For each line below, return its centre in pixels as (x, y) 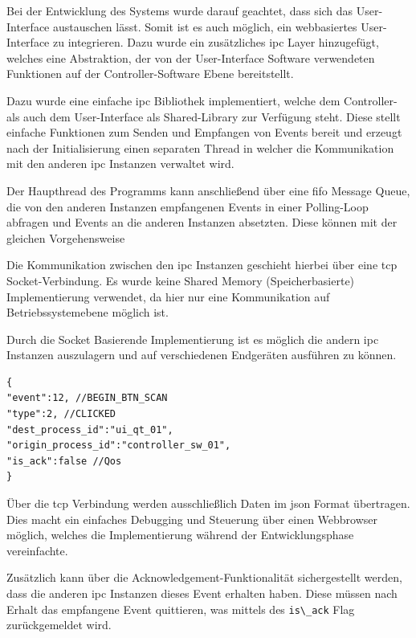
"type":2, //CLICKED (61, 414)
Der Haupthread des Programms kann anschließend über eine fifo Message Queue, (208, 190)
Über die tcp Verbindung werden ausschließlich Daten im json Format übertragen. (208, 503)
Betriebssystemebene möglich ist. (88, 312)
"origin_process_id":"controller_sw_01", (119, 446)
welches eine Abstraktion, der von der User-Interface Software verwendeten (191, 57)
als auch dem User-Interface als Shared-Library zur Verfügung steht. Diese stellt (204, 116)
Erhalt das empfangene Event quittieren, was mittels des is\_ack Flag (181, 609)
